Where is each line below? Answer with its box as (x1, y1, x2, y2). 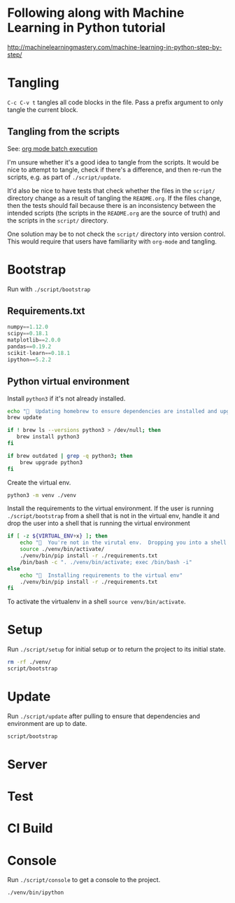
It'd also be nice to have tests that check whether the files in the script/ (7, 186, 215, 195)
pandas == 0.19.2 (7, 343, 52, 351)
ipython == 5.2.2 (7, 356, 52, 363)
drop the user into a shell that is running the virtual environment (7, 519, 190, 528)
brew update (7, 414, 42, 421)
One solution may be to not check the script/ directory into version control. (7, 230, 226, 238)
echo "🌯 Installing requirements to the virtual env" (20, 572, 183, 579)
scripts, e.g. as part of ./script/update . (7, 173, 122, 181)
